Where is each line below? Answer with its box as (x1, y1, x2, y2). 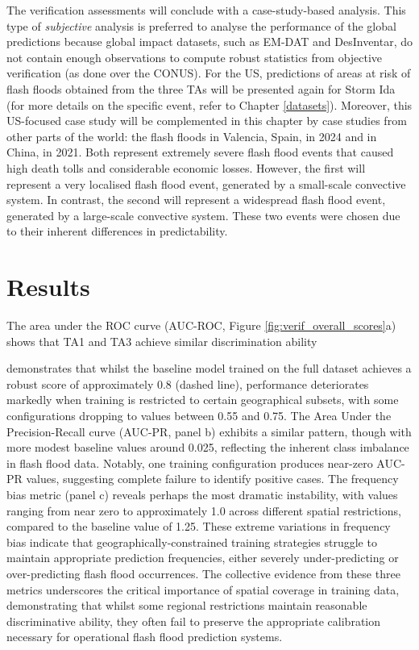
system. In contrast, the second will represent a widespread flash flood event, (6, 191, 386, 208)
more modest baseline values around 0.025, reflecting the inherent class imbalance (6, 439, 409, 456)
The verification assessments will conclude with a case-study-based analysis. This (6, 2, 406, 18)
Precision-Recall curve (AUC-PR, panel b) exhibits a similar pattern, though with (6, 423, 412, 440)
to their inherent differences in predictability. (6, 223, 228, 240)
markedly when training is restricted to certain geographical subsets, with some (6, 391, 399, 408)
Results (6, 270, 90, 303)
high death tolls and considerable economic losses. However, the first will (6, 159, 366, 176)
